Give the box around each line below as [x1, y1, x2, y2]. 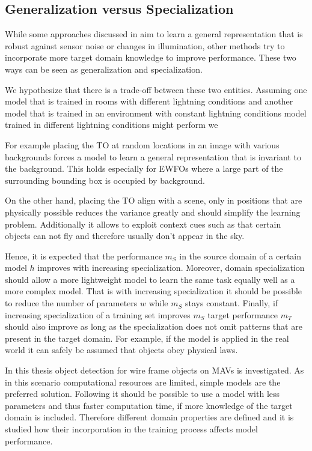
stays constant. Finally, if [185, 297, 278, 309]
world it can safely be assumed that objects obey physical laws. [5, 344, 238, 356]
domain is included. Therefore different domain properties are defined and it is [5, 411, 294, 423]
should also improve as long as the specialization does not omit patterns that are [5, 320, 302, 333]
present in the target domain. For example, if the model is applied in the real [5, 331, 289, 344]
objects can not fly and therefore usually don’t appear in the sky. [5, 229, 245, 242]
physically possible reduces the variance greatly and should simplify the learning [5, 205, 301, 218]
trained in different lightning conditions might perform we [5, 118, 218, 131]
